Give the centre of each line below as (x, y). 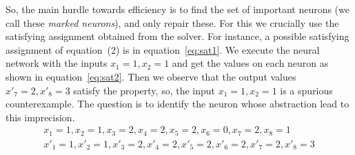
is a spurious (306, 90)
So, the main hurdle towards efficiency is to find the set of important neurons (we (177, 9)
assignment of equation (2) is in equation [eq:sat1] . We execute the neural (163, 49)
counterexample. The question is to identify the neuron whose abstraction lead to (177, 104)
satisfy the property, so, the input (144, 90)
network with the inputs (57, 63)
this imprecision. (40, 117)
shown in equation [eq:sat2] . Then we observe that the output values (151, 76)
